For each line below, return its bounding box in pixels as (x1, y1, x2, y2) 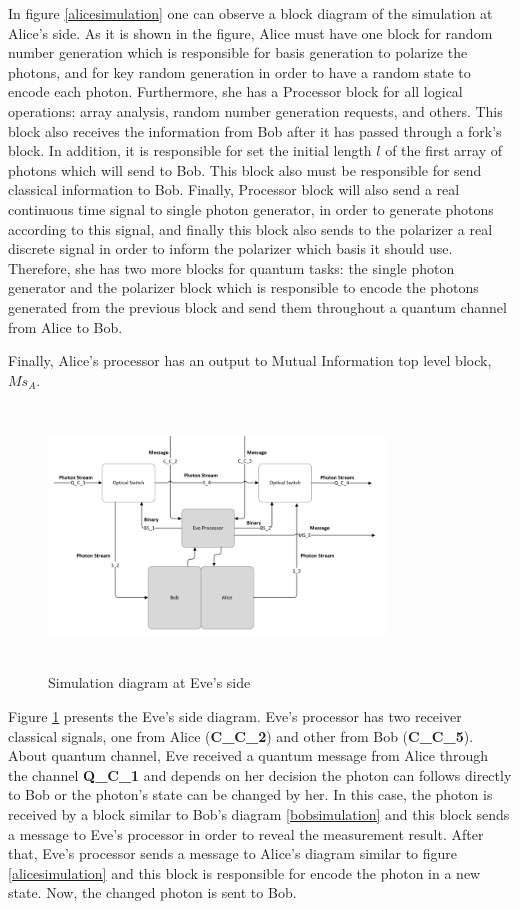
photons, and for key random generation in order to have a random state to (8, 61, 471, 82)
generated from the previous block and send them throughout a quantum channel (8, 296, 507, 317)
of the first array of (385, 140, 503, 161)
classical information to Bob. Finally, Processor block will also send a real (8, 179, 460, 200)
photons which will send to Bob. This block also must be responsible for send (8, 159, 482, 180)
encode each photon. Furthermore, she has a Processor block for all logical (8, 81, 463, 102)
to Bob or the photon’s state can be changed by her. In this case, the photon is (8, 784, 493, 805)
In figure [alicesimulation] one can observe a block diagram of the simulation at (8, 3, 493, 23)
